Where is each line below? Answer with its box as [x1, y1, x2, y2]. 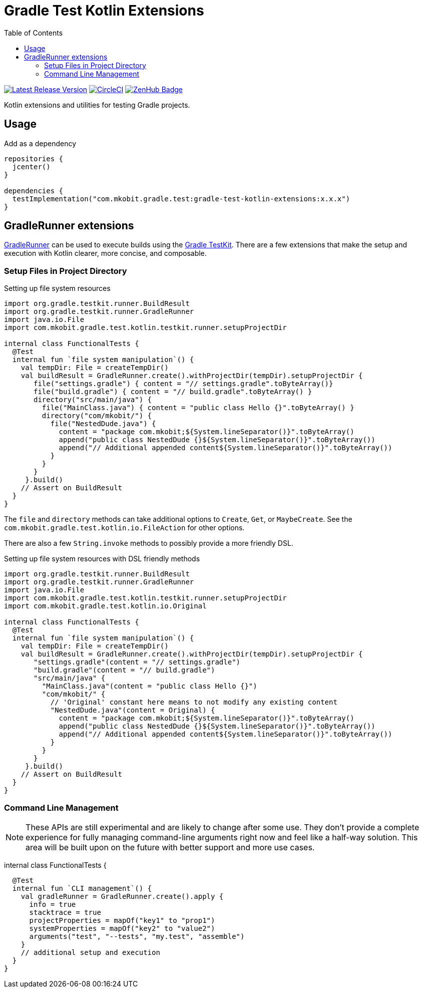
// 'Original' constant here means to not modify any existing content [50, 698, 337, 707]
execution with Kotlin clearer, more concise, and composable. [4, 249, 207, 258]
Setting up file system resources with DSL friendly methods [4, 554, 200, 563]
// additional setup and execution [21, 948, 160, 956]
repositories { [4, 154, 64, 163]
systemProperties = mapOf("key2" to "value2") [29, 924, 215, 932]
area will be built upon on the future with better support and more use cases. [26, 842, 315, 852]
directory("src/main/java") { [34, 396, 152, 404]
